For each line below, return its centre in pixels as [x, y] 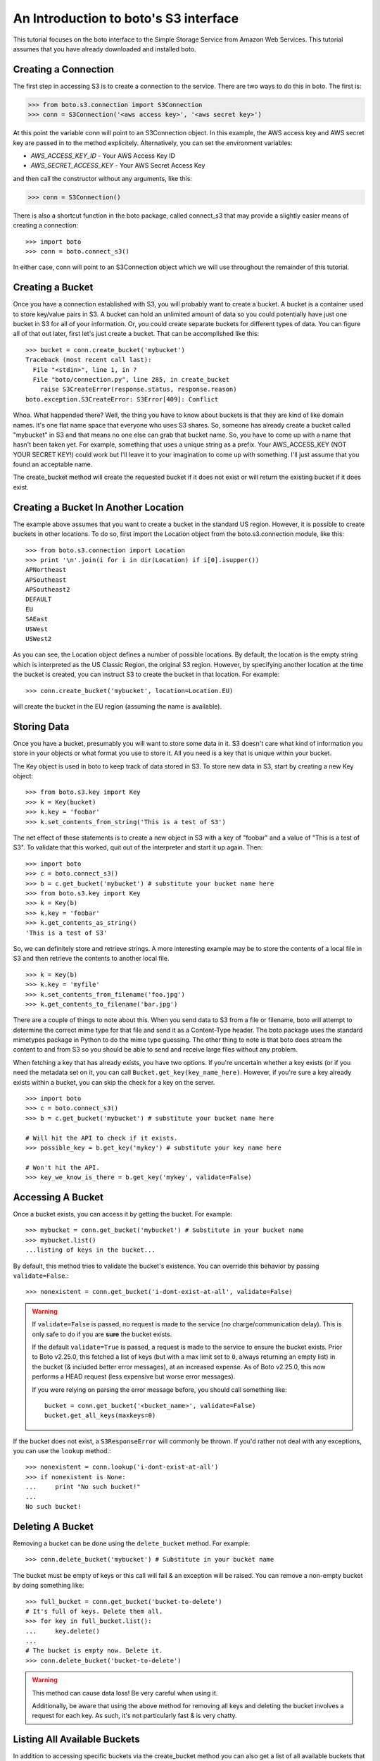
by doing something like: [49, 1586]
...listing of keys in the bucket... [91, 1250]
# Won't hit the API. [63, 1167]
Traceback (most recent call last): [89, 360]
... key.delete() [63, 1631]
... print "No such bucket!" [83, 1487]
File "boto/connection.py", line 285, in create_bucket [131, 379]
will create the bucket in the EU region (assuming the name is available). [117, 707]
